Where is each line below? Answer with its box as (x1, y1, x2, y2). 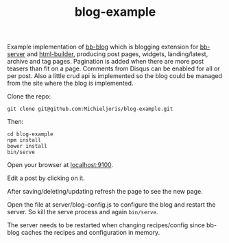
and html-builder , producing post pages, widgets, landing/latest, (27, 50, 208, 58)
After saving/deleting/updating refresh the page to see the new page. (7, 188, 204, 196)
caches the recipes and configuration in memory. (21, 229, 160, 237)
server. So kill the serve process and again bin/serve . (7, 208, 158, 216)
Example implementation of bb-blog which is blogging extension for (7, 42, 199, 51)
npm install (7, 137, 41, 144)
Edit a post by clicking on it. (7, 174, 85, 182)
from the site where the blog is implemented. (7, 79, 134, 88)
